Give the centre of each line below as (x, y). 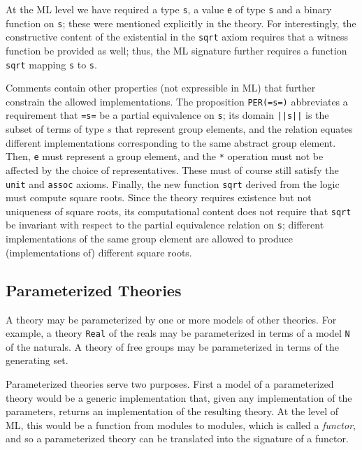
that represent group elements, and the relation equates (234, 129)
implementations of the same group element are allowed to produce (149, 239)
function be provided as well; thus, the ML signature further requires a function (176, 50)
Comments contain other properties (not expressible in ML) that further (161, 88)
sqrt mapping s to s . (51, 64)
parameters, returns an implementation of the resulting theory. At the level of (172, 411)
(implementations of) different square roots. (99, 252)
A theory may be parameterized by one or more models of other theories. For (171, 319)
